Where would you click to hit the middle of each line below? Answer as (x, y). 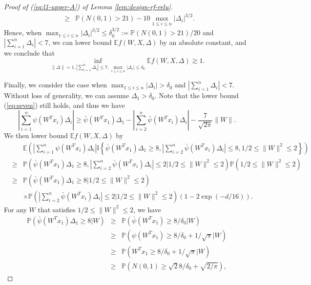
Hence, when (23, 32)
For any (15, 209)
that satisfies (57, 209)
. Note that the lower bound (197, 95)
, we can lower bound (80, 42)
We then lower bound (36, 135)
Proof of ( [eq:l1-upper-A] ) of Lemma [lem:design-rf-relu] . (88, 6)
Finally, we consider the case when (56, 85)
